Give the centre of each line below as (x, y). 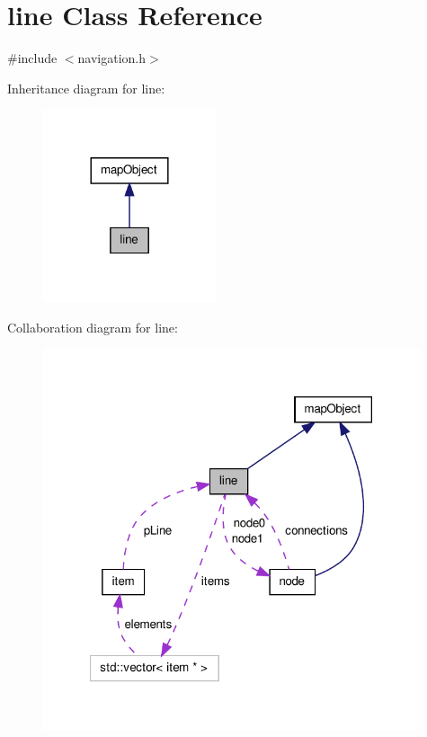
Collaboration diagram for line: (93, 327)
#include (32, 58)
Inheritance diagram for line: (86, 88)
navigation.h (112, 58)
